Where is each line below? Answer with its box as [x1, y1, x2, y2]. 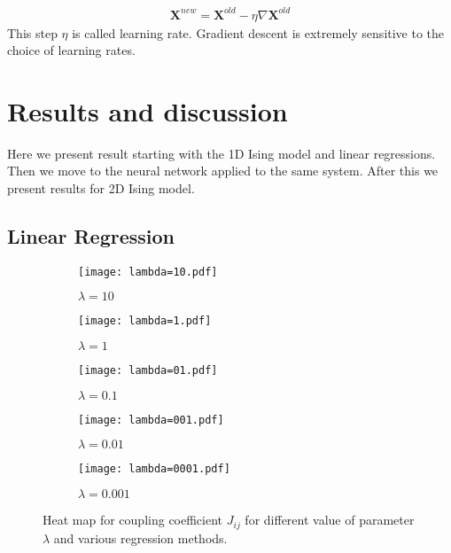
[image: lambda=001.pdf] [78, 413, 224, 426]
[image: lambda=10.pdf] [78, 265, 218, 278]
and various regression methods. [53, 528, 228, 547]
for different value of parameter [245, 510, 415, 529]
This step [7, 23, 58, 42]
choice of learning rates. [7, 41, 136, 59]
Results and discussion [7, 92, 288, 129]
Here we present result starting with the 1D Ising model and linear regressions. [7, 144, 436, 162]
